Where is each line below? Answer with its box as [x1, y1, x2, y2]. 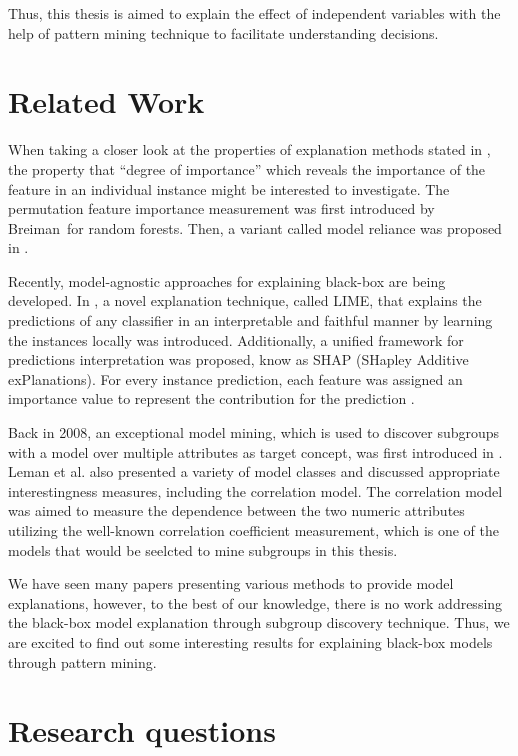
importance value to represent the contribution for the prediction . [8, 388, 415, 409]
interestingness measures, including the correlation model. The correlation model [8, 480, 503, 501]
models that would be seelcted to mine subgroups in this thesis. [8, 539, 398, 560]
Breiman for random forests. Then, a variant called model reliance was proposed [8, 217, 502, 238]
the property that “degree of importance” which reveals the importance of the [8, 158, 486, 179]
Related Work [8, 81, 205, 122]
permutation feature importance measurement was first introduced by [8, 198, 435, 219]
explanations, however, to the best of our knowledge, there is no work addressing [8, 592, 503, 613]
